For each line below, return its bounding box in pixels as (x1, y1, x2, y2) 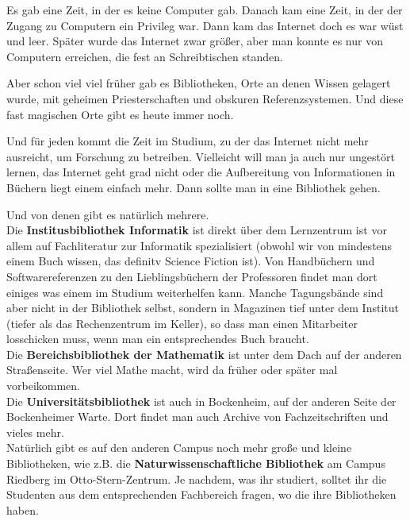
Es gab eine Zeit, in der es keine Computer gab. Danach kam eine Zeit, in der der (6, 2, 403, 17)
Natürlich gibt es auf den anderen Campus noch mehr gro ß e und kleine (6, 439, 352, 456)
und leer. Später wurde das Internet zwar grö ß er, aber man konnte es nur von (6, 33, 383, 49)
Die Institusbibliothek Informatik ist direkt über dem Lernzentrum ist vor (6, 222, 387, 238)
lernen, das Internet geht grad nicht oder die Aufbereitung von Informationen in (6, 164, 396, 180)
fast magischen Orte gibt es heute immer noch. (6, 106, 234, 122)
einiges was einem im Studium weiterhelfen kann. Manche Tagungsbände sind (6, 284, 384, 300)
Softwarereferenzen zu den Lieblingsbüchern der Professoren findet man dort (6, 268, 377, 284)
